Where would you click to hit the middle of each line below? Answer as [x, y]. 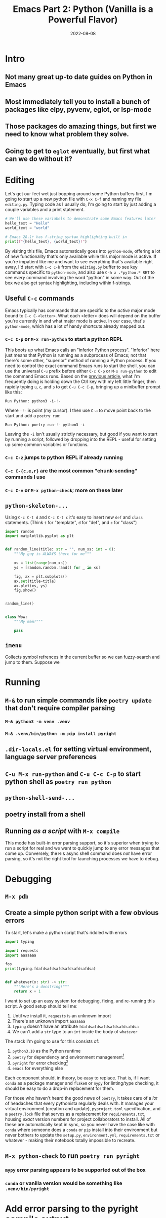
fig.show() [25, 590]
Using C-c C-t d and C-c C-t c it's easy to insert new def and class [74, 517]
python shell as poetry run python [58, 782]
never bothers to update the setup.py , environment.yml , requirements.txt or [83, 1135]
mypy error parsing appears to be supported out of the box [75, 1170]
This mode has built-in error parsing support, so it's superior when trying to [82, 843]
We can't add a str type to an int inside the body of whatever [75, 1031]
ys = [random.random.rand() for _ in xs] [57, 567]
